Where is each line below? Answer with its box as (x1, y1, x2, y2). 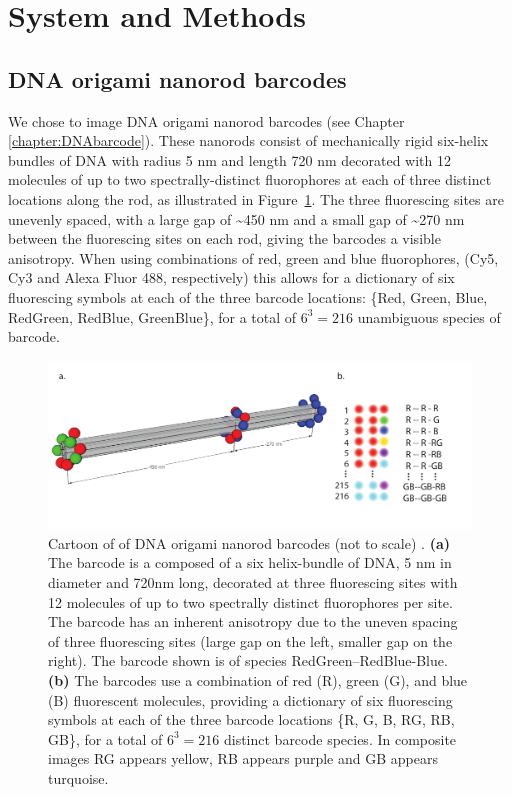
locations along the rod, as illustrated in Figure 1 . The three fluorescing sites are (8, 188, 504, 209)
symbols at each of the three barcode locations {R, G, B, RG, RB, (48, 709, 455, 730)
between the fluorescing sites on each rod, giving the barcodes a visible (8, 228, 441, 249)
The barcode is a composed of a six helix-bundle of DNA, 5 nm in (48, 552, 452, 573)
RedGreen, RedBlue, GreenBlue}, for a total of (8, 306, 297, 327)
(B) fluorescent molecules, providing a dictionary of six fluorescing (48, 689, 453, 710)
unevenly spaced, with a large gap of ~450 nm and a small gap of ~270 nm (8, 208, 465, 229)
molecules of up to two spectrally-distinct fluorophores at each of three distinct (8, 169, 492, 190)
